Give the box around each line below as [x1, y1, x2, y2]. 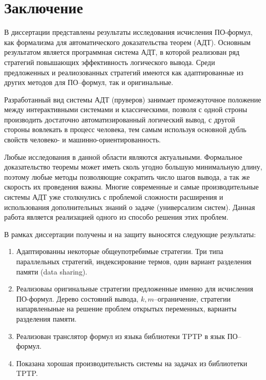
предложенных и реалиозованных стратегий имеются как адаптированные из [4, 67, 243, 77]
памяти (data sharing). [16, 266, 88, 277]
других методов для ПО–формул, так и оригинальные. [4, 77, 173, 88]
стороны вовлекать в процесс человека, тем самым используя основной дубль [4, 124, 247, 135]
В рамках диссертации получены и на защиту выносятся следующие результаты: [4, 228, 256, 239]
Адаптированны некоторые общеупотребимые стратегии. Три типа [16, 246, 223, 257]
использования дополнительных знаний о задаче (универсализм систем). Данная [4, 201, 255, 212]
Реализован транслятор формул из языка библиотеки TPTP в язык [16, 330, 225, 341]
